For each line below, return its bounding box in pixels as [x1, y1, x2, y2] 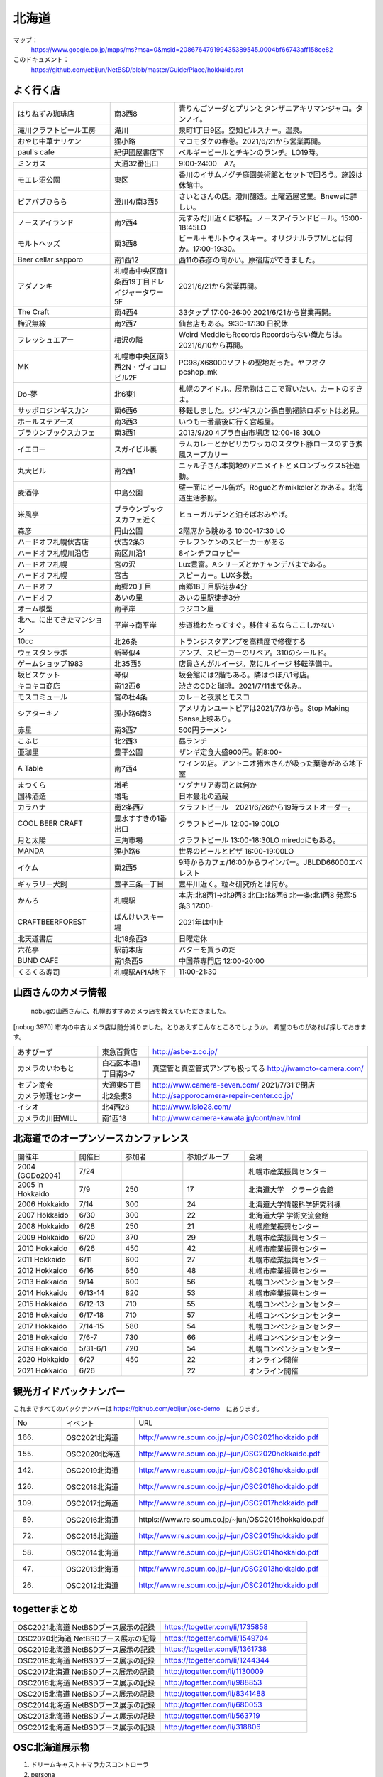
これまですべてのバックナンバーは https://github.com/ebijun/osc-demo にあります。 [13, 1404, 263, 1412]
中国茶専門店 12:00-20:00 [178, 956, 265, 966]
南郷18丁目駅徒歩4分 [178, 581, 248, 591]
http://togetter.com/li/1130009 [164, 1666, 264, 1676]
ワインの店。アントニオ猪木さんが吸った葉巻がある [178, 758, 349, 768]
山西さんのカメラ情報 [13, 987, 106, 999]
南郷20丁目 [113, 581, 152, 591]
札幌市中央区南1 [113, 266, 167, 276]
